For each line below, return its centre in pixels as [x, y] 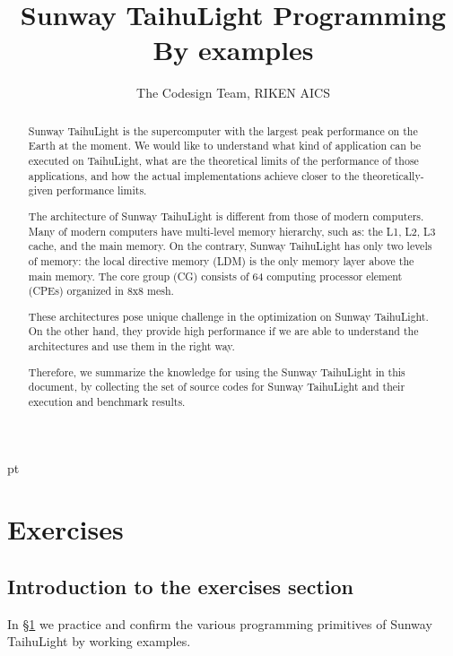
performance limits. [101, 190]
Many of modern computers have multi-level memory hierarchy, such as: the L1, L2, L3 [232, 231]
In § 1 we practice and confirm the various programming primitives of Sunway [220, 623]
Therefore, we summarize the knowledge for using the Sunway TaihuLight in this [217, 371]
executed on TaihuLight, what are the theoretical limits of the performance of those [223, 161]
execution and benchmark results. [107, 401]
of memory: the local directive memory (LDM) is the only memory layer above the [221, 260]
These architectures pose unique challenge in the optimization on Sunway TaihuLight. [228, 316]
